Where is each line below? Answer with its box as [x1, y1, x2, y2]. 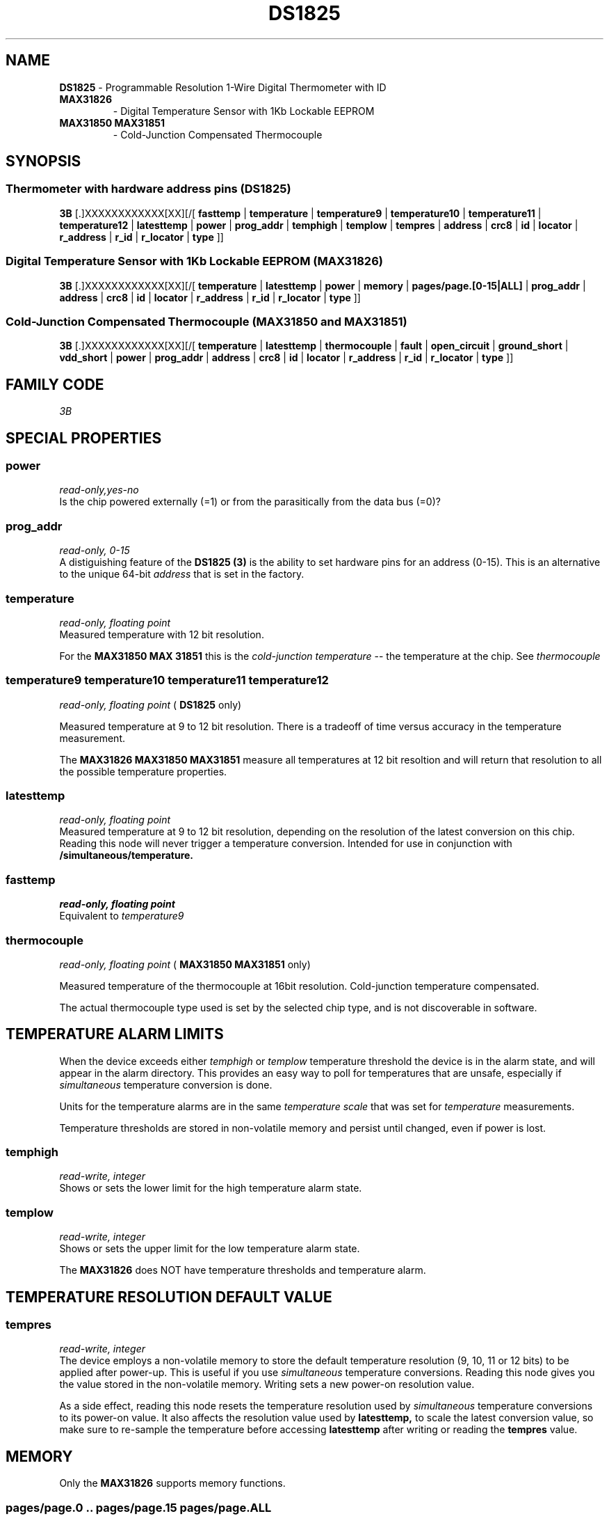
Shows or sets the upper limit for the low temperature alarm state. [59, 1242, 360, 1255]
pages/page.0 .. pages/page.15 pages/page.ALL [6, 1500, 272, 1515]
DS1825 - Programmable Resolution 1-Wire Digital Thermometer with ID [59, 81, 387, 93]
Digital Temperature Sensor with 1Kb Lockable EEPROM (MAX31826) [6, 254, 383, 269]
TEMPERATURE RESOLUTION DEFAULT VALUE [6, 1288, 332, 1306]
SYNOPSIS [6, 152, 81, 171]
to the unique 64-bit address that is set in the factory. [59, 568, 304, 581]
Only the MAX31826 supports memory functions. [59, 1477, 286, 1490]
